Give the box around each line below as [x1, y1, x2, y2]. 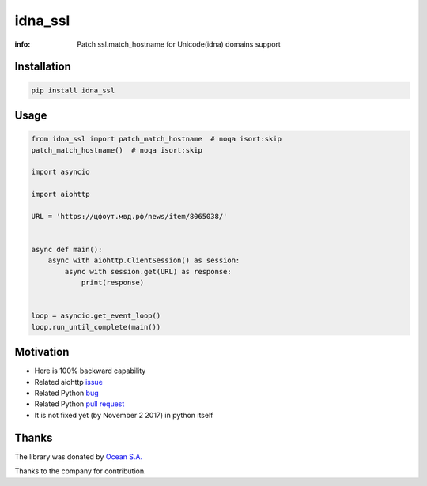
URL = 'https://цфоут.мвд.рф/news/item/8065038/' [31, 212, 228, 220]
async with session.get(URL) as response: [64, 267, 232, 276]
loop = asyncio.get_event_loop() [31, 311, 161, 320]
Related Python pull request [34, 399, 125, 409]
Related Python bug [34, 388, 99, 398]
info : [14, 40, 31, 49]
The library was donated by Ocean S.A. [14, 451, 142, 462]
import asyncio [31, 168, 90, 177]
